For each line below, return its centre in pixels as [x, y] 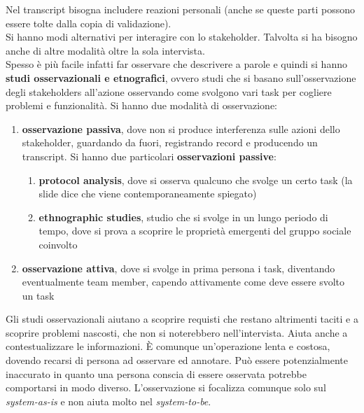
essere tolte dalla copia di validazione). [89, 23]
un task [38, 295]
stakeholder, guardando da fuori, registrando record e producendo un [170, 142]
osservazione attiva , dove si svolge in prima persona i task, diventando [178, 268]
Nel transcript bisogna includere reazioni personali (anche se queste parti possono [180, 9]
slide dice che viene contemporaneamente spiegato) [148, 194]
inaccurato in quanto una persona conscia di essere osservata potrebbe [156, 373]
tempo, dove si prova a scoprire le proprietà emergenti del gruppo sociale [195, 231]
